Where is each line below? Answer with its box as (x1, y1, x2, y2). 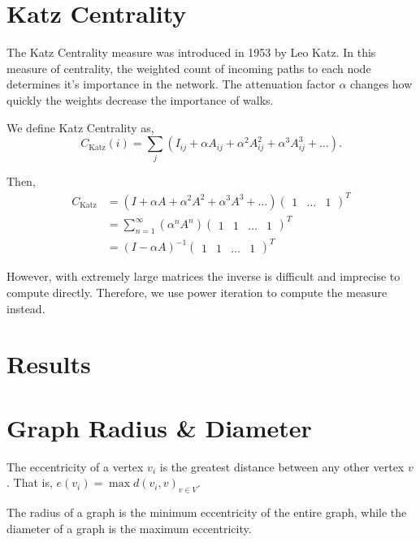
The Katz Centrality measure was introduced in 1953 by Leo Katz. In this (6, 44, 376, 61)
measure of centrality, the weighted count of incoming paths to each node (6, 59, 371, 76)
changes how (350, 75, 413, 92)
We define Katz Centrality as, (6, 118, 154, 135)
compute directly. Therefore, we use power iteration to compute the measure (6, 284, 388, 300)
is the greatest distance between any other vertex (159, 458, 405, 475)
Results (6, 347, 91, 381)
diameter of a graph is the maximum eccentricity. (6, 519, 252, 536)
